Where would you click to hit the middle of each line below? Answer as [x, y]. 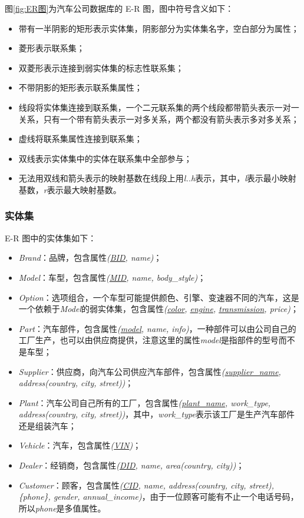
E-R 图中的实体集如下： [51, 238]
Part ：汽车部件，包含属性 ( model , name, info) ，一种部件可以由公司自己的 [157, 328]
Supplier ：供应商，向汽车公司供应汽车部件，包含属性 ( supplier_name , [150, 371]
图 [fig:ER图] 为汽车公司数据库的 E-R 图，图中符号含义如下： [119, 8]
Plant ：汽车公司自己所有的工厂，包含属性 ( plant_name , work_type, [145, 402]
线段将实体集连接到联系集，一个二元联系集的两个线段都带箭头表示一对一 [159, 107]
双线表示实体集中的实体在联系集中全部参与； [105, 158]
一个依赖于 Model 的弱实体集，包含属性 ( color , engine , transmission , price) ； [158, 309]
